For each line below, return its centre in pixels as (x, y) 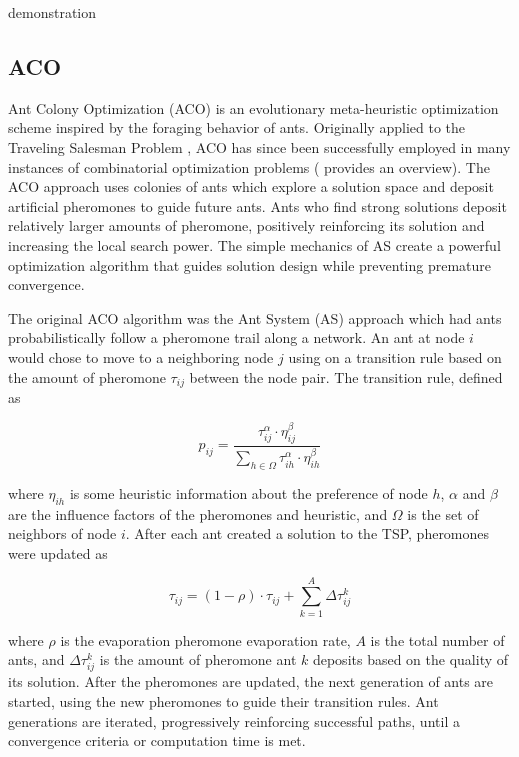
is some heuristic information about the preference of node (248, 492)
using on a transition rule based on (395, 356)
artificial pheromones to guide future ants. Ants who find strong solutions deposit (257, 205)
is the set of (443, 513)
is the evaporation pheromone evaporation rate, (205, 639)
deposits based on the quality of (410, 659)
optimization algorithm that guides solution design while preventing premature (250, 264)
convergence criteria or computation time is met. (157, 740)
